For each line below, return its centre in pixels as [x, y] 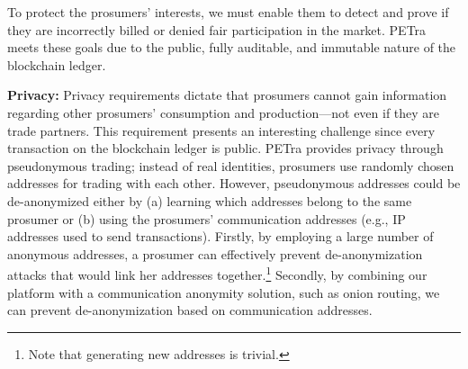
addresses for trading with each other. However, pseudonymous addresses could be [234, 183]
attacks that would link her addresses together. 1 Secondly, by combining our [217, 273]
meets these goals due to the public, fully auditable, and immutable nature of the [232, 47]
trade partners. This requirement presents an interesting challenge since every [221, 130]
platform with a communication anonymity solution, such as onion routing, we [224, 292]
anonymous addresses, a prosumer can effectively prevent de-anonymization [215, 253]
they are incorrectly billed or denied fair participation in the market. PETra [217, 29]
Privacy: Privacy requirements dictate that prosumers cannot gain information [227, 95]
